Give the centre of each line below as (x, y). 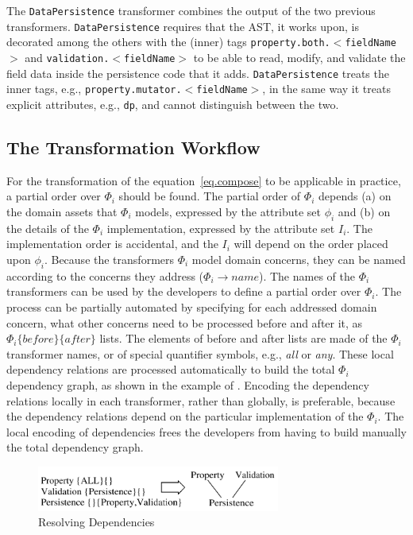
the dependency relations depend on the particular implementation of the (185, 416)
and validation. (67, 57)
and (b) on (364, 211)
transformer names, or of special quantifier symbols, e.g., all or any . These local (200, 353)
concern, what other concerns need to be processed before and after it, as (185, 322)
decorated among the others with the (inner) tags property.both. (168, 42)
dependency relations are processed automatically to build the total (171, 369)
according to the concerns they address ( (105, 275)
